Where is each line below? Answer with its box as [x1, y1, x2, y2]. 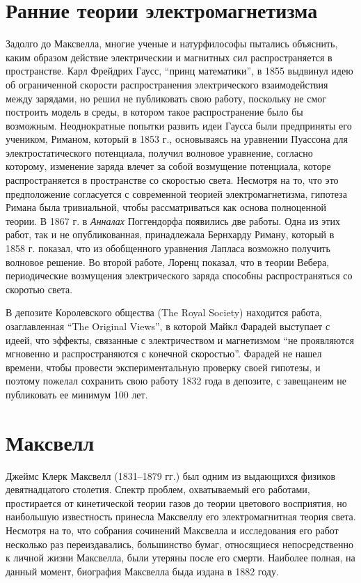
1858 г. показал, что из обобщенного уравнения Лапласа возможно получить [6, 241, 330, 256]
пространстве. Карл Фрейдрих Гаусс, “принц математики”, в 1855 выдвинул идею [6, 63, 353, 78]
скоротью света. [6, 281, 73, 296]
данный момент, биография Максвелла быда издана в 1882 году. [6, 563, 279, 578]
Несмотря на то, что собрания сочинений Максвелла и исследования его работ [6, 523, 339, 538]
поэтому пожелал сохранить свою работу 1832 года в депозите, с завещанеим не [6, 373, 346, 388]
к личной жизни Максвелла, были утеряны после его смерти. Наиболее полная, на [6, 550, 355, 565]
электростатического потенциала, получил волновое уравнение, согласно [6, 145, 313, 160]
